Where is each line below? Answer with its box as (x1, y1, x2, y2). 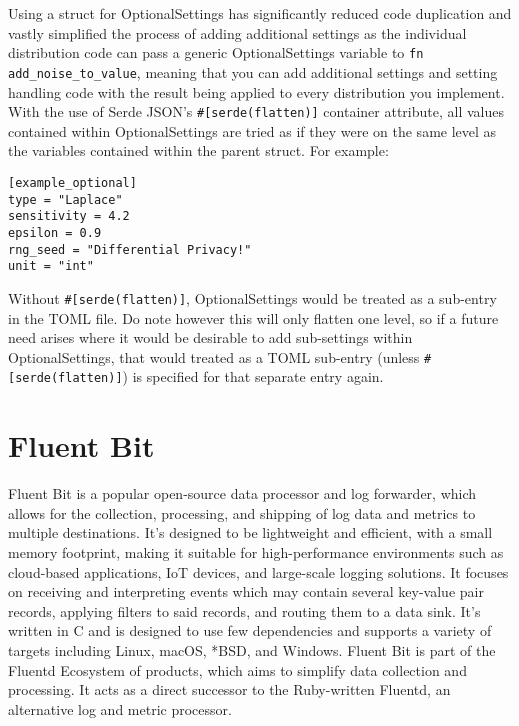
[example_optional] (8, 175, 137, 190)
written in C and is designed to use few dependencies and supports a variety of (8, 620, 492, 641)
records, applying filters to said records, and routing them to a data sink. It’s (8, 600, 481, 621)
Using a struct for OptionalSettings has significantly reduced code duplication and (8, 3, 512, 23)
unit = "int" (8, 259, 94, 274)
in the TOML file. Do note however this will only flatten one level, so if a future (8, 307, 499, 328)
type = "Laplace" (8, 192, 123, 207)
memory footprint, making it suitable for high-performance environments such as (8, 541, 504, 562)
